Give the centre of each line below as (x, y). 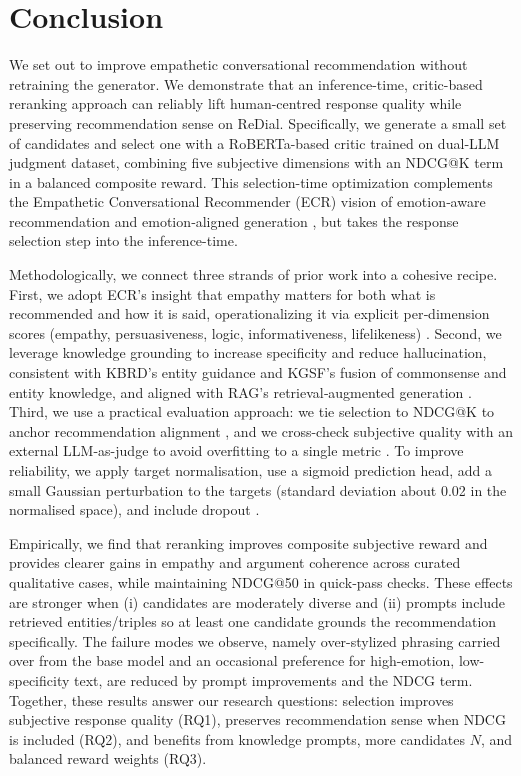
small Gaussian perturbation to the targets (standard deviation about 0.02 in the (258, 489)
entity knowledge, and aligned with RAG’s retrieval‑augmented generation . (240, 391)
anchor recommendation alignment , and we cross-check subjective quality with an (261, 430)
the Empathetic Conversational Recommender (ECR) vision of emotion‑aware (247, 201)
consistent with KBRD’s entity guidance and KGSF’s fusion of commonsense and (258, 372)
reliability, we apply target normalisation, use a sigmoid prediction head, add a (251, 470)
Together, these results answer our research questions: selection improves (231, 699)
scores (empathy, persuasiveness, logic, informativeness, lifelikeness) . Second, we (255, 332)
